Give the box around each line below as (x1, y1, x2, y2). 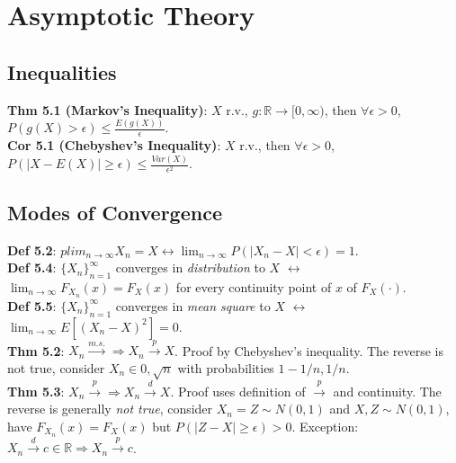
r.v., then (239, 136, 291, 155)
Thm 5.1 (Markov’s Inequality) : (7, 100, 208, 119)
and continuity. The (333, 381, 442, 400)
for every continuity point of (175, 277, 332, 296)
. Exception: (291, 416, 359, 435)
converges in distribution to (115, 258, 265, 277)
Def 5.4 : (7, 258, 57, 277)
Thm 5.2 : (7, 341, 65, 360)
